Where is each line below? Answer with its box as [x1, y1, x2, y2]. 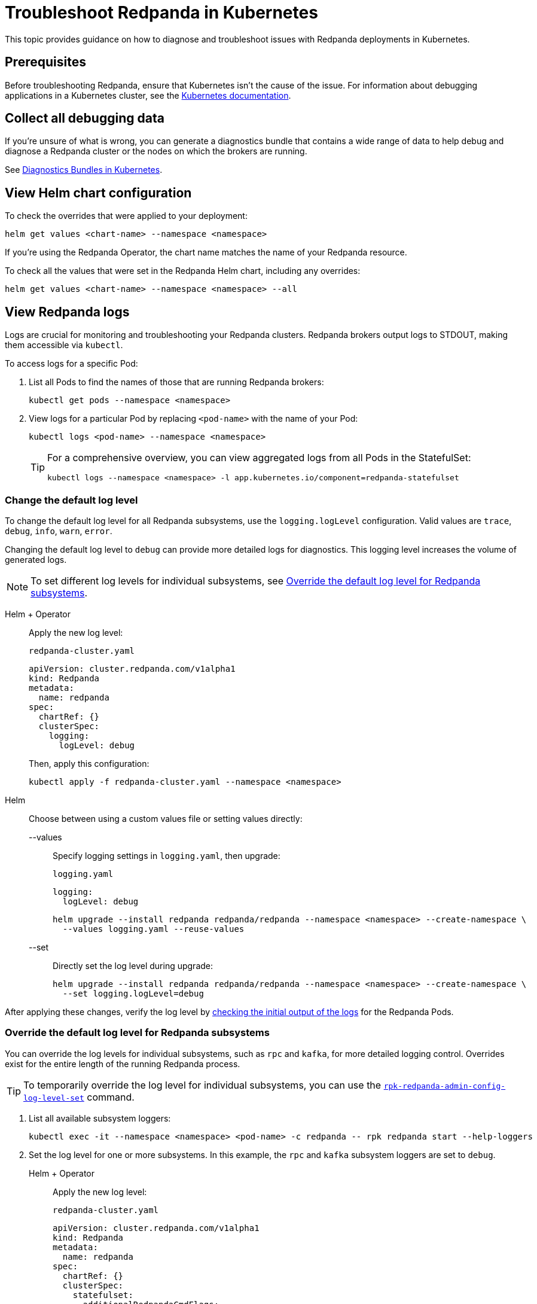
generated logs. [5, 554, 67, 565]
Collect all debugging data [5, 111, 164, 126]
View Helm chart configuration [5, 185, 192, 200]
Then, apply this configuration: [29, 758, 149, 769]
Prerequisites [5, 54, 86, 70]
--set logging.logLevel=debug [62, 988, 204, 998]
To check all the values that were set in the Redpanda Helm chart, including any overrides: [5, 266, 361, 276]
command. [87, 1090, 135, 1103]
